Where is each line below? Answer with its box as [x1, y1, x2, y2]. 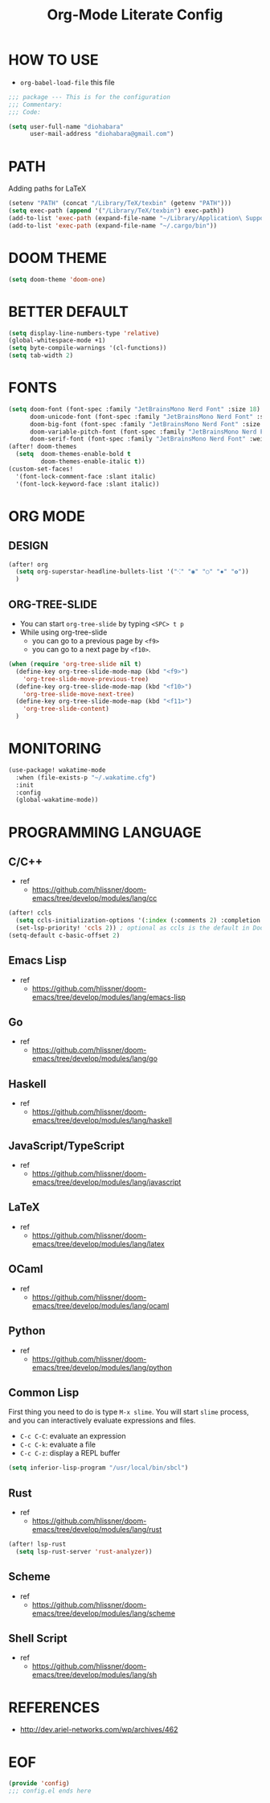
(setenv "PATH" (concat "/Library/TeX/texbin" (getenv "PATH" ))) [8, 199, 231, 207]
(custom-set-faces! [8, 465, 74, 473]
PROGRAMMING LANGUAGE [8, 823, 202, 841]
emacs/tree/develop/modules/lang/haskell [31, 1115, 173, 1125]
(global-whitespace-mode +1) [8, 336, 106, 345]
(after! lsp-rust [8, 1540, 67, 1548]
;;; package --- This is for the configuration [8, 92, 171, 101]
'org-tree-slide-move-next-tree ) [22, 690, 135, 698]
